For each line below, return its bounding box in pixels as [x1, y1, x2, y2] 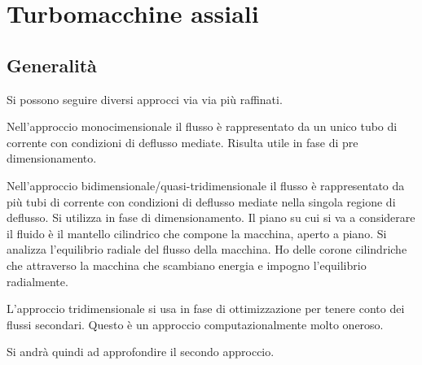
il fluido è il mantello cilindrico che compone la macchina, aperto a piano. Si [7, 224, 387, 241]
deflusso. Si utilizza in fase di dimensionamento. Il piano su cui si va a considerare [7, 209, 415, 226]
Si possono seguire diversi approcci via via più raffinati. [7, 90, 283, 107]
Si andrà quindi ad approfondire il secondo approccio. [7, 343, 275, 360]
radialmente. [7, 272, 68, 289]
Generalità [7, 52, 97, 77]
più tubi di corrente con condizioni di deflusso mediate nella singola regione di [7, 193, 396, 210]
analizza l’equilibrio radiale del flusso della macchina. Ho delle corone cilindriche [7, 241, 407, 258]
